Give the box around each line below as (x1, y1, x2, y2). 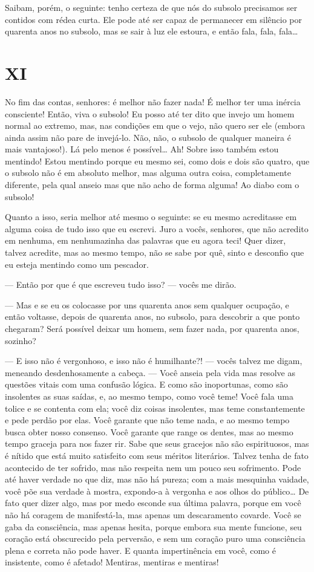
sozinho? (5, 334, 36, 346)
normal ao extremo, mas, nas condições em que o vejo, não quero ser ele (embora (5, 119, 306, 132)
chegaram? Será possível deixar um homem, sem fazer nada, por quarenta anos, (5, 322, 299, 334)
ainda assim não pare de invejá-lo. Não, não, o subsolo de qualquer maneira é (5, 131, 291, 143)
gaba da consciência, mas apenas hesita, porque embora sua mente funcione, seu (5, 520, 302, 533)
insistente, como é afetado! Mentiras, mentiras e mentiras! (5, 556, 219, 568)
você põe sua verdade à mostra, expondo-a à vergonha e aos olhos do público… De (5, 484, 309, 497)
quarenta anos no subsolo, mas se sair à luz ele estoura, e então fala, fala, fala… (5, 25, 298, 37)
